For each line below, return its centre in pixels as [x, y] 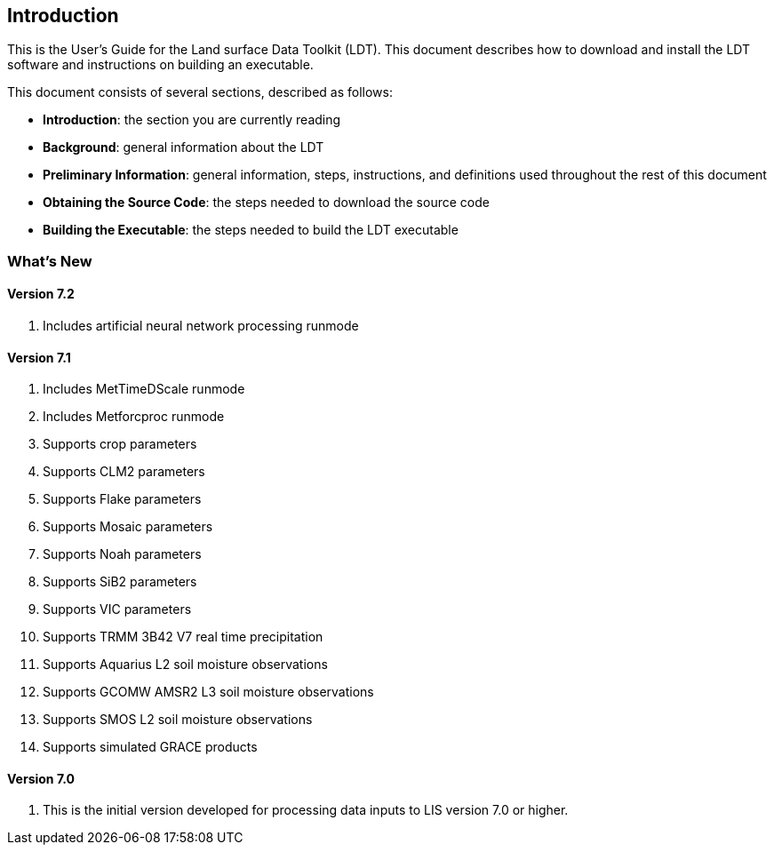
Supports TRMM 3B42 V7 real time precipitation [183, 637]
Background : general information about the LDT [184, 147]
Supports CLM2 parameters [124, 472]
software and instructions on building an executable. [160, 65]
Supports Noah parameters [122, 554]
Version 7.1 [39, 357]
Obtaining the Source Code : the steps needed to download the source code [266, 203]
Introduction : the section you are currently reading [192, 120]
